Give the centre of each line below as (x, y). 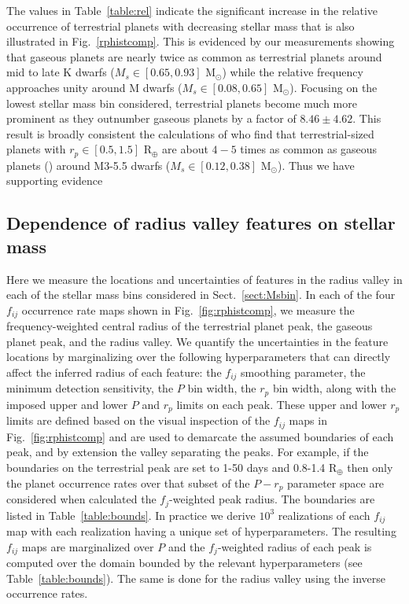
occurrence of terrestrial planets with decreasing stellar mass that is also (181, 26)
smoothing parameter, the (303, 372)
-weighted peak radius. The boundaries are (272, 499)
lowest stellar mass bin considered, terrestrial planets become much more (182, 103)
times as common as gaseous (309, 149)
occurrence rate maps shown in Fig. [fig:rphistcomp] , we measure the (188, 309)
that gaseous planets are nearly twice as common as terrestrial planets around (194, 56)
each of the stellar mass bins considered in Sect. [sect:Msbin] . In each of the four (201, 295)
